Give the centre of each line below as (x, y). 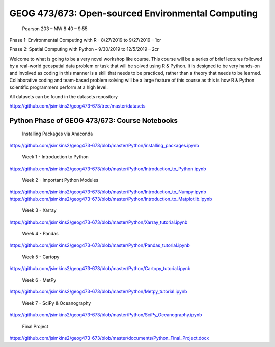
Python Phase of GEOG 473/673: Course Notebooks (94, 121)
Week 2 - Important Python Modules (60, 180)
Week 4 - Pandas (40, 233)
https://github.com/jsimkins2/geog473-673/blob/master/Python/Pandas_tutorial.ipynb (100, 245)
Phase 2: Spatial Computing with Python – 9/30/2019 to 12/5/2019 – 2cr (84, 49)
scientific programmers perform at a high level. (59, 87)
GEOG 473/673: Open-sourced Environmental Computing (134, 13)
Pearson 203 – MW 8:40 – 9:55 (55, 29)
